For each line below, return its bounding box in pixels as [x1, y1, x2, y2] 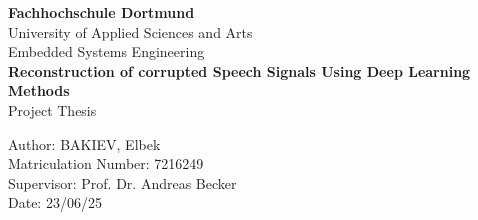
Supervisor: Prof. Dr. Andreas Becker [8, 172, 237, 193]
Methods [8, 80, 70, 101]
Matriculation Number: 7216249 [8, 153, 204, 174]
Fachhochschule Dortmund [8, 2, 195, 22]
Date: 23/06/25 [8, 192, 102, 213]
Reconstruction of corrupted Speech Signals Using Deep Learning [8, 60, 471, 81]
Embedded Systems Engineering [8, 41, 205, 62]
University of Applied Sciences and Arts [8, 21, 253, 42]
